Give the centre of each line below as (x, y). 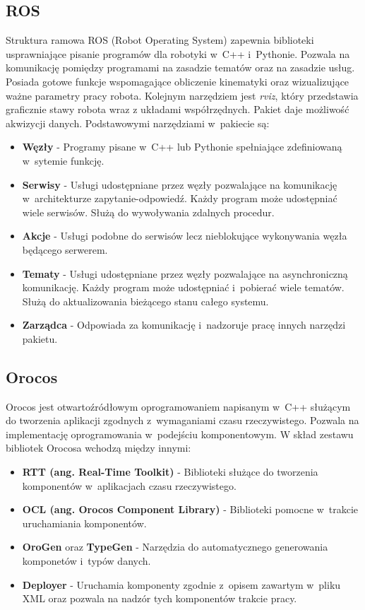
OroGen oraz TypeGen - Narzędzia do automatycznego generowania (175, 547)
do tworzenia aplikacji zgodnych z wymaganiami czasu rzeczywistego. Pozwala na (182, 420)
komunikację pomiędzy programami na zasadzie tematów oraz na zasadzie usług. (180, 68)
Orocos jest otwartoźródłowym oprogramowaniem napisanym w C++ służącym (178, 406)
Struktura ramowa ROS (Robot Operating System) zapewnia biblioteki (160, 40)
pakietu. (40, 338)
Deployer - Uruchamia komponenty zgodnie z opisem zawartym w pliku (181, 584)
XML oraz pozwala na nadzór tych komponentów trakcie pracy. (160, 598)
